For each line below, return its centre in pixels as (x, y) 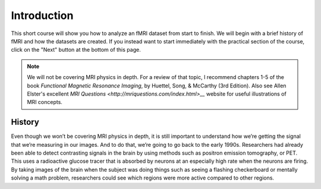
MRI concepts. (45, 102)
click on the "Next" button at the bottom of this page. (76, 50)
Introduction (42, 15)
